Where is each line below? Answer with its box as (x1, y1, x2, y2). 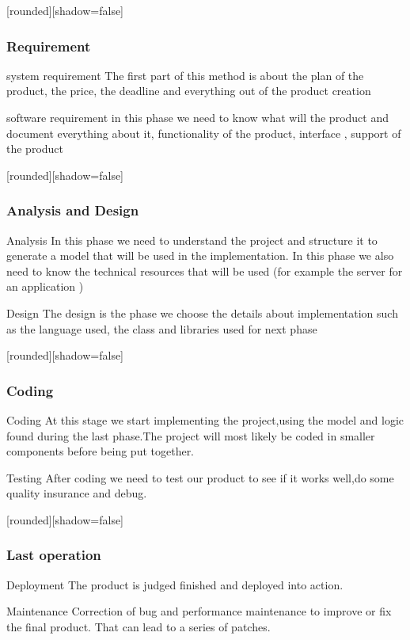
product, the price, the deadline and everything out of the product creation (6, 82, 371, 99)
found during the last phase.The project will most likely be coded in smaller (6, 427, 375, 444)
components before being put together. (6, 443, 195, 459)
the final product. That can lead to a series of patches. (6, 618, 271, 634)
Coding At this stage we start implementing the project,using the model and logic (6, 411, 404, 428)
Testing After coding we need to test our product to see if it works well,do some (6, 469, 394, 486)
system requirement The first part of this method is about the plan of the (6, 67, 364, 83)
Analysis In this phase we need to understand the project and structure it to (6, 231, 378, 248)
